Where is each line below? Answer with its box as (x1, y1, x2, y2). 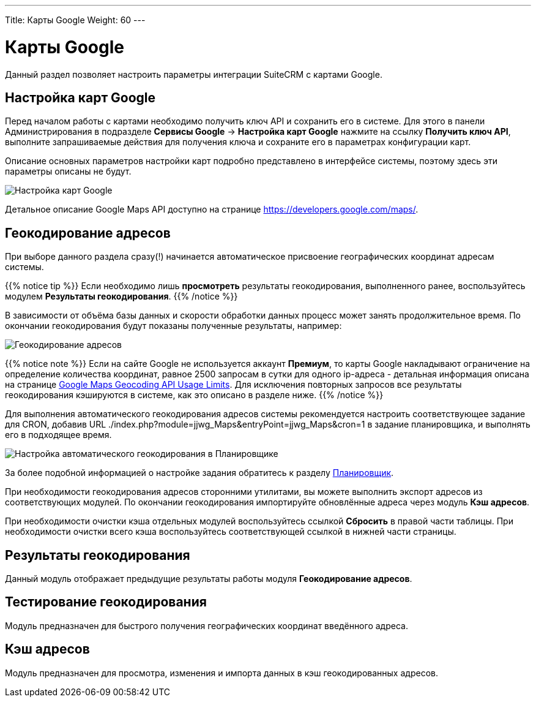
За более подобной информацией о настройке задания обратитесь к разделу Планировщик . (5, 467, 394, 478)
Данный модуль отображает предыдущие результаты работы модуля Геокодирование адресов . (5, 573, 412, 584)
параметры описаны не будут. (5, 166, 132, 177)
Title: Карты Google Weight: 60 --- (5, 15, 146, 25)
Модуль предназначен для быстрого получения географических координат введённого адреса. (5, 620, 408, 631)
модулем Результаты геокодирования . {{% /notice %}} (5, 291, 238, 302)
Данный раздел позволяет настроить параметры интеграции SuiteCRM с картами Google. (5, 69, 382, 80)
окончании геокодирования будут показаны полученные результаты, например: (5, 320, 342, 331)
